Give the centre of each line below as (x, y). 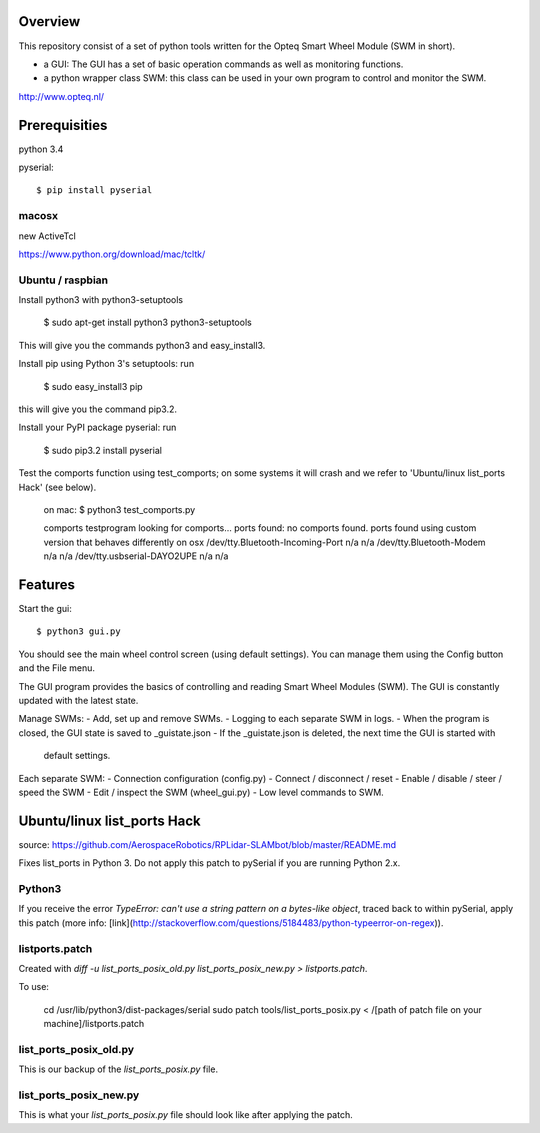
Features (46, 584)
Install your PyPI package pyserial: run (97, 427)
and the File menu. (56, 668)
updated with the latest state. (78, 700)
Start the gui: (45, 609)
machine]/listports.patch (94, 1024)
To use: (34, 987)
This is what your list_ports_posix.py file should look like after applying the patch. (186, 1115)
